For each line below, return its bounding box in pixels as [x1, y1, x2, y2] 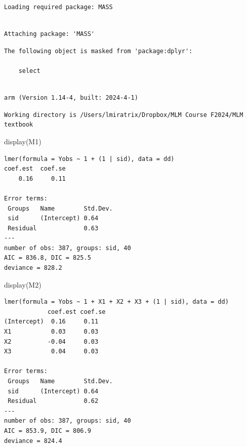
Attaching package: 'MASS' [4, 30, 95, 38]
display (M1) [4, 136, 42, 146]
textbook [4, 121, 33, 129]
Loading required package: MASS [4, 4, 113, 11]
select [18, 67, 40, 74]
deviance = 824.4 [4, 437, 62, 444]
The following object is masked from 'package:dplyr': [4, 47, 193, 55]
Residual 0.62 [8, 397, 99, 405]
